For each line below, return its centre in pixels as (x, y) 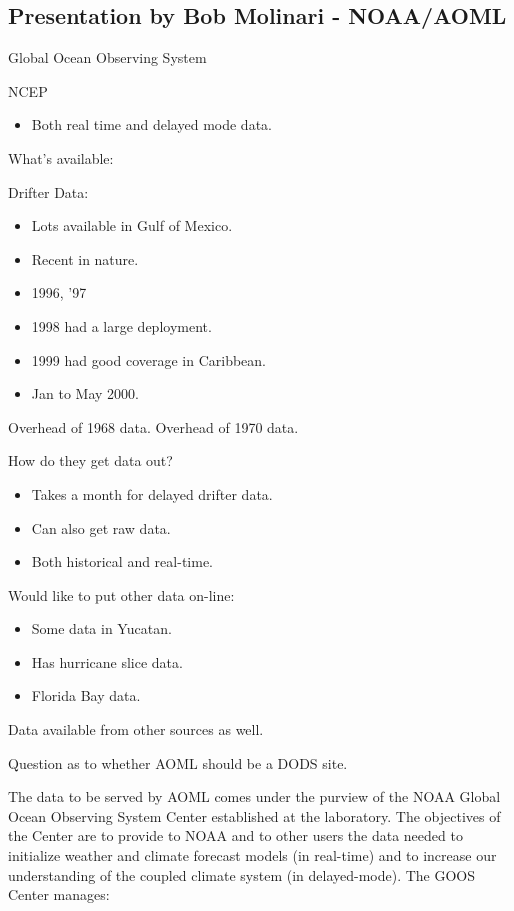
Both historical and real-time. (122, 561)
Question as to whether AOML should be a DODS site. (178, 762)
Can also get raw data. (101, 527)
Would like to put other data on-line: (121, 594)
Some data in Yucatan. (101, 628)
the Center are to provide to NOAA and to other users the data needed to (235, 835)
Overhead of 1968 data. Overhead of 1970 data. (153, 426)
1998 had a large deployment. (121, 325)
